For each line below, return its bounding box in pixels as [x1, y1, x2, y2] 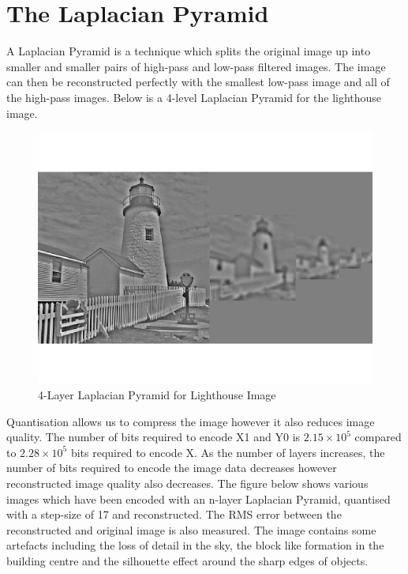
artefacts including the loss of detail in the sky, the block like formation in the [6, 537, 384, 553]
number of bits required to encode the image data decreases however [6, 459, 337, 476]
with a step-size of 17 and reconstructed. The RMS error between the [6, 506, 342, 523]
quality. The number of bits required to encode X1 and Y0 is [6, 429, 301, 445]
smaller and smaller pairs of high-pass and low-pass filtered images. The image [6, 58, 386, 74]
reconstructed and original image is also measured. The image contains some [6, 521, 376, 538]
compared [354, 429, 402, 445]
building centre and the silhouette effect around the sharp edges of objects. [6, 552, 369, 568]
